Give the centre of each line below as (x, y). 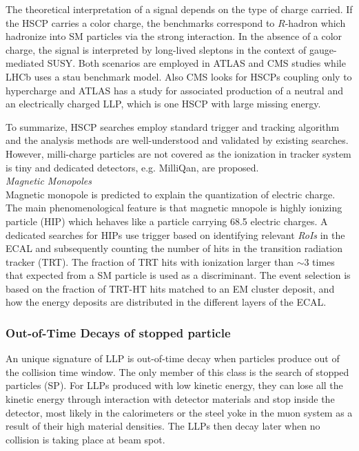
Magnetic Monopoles (49, 181)
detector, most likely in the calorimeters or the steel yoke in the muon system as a (179, 412)
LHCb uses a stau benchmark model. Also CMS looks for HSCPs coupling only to (179, 76)
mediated (25, 63)
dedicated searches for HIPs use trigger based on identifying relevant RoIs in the (175, 234)
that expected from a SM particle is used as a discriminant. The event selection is (178, 275)
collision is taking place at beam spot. (85, 439)
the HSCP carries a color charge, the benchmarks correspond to (140, 22)
